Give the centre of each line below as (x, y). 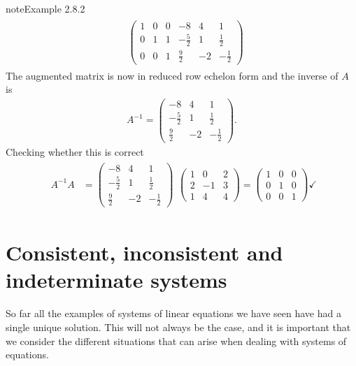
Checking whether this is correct (75, 151)
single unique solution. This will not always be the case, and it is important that (178, 327)
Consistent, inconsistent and (144, 252)
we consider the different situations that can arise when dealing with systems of (176, 341)
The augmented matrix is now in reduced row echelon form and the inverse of (172, 75)
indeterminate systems (116, 280)
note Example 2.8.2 (45, 8)
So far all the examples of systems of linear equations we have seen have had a (173, 313)
